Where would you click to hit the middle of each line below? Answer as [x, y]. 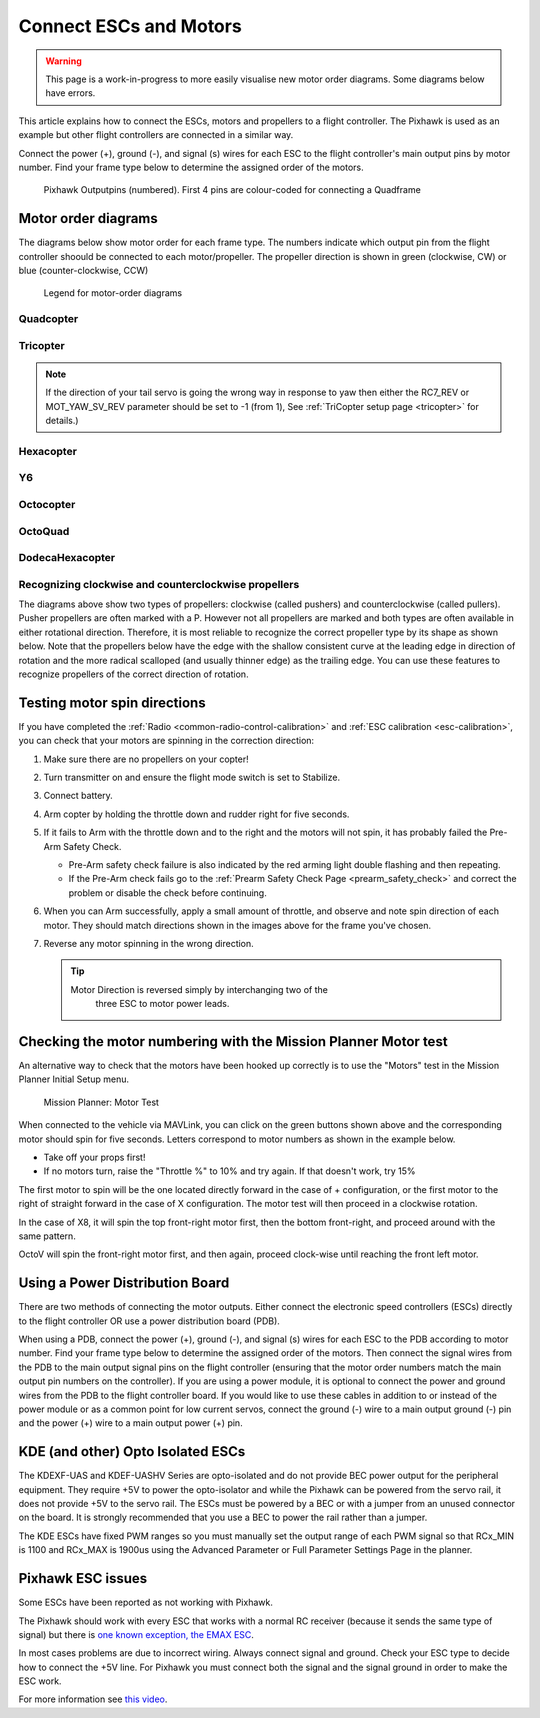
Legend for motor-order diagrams [113, 293]
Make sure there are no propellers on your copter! [146, 759]
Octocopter [47, 504]
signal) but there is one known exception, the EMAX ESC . [136, 1634]
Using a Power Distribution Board [124, 1283]
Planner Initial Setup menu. [74, 1079]
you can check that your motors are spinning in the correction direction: [166, 741]
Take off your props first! [94, 1157]
